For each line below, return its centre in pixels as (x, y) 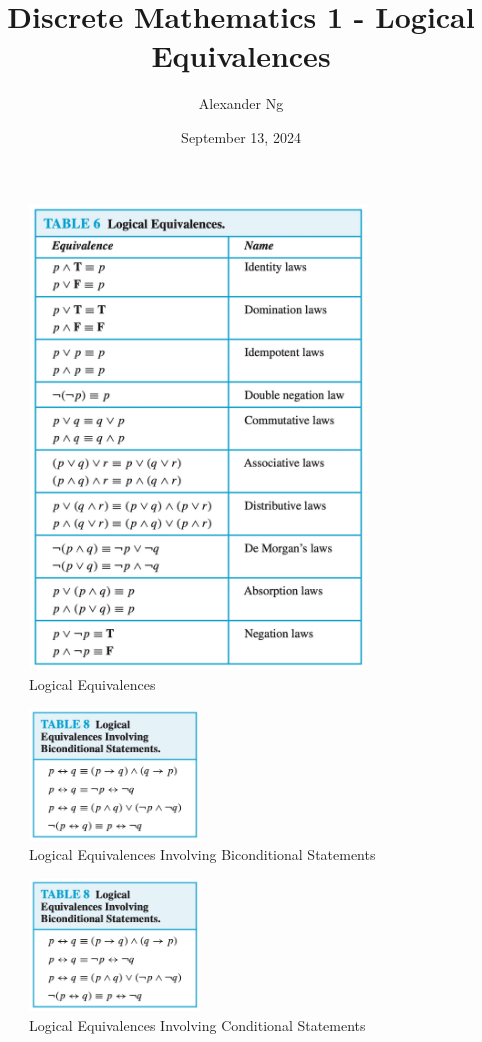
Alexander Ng (241, 103)
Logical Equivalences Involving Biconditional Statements (202, 854)
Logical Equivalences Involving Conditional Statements (197, 1024)
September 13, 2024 (241, 136)
